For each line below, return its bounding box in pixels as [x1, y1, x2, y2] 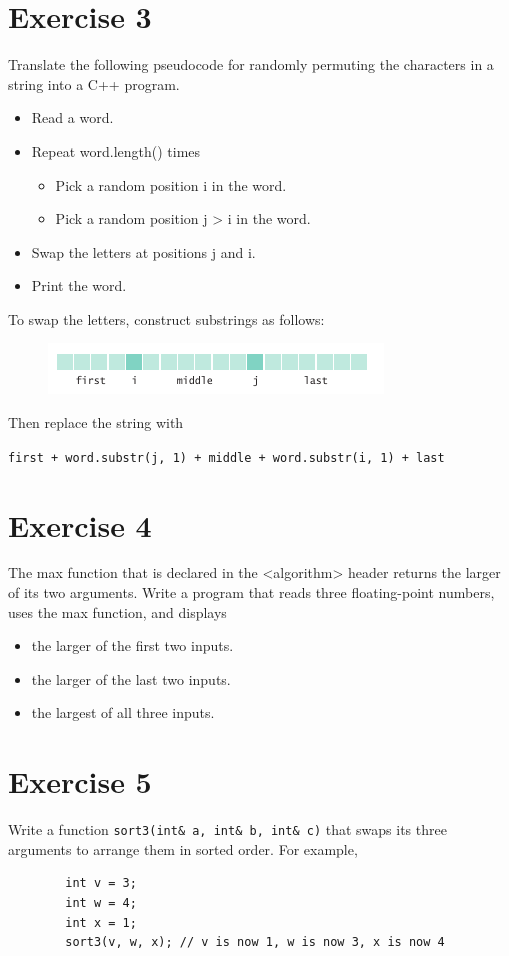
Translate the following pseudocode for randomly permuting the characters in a [8, 54, 494, 75]
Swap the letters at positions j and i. [31, 241, 256, 262]
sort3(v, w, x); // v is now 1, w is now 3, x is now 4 [65, 935, 445, 950]
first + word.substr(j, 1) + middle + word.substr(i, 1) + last [8, 450, 445, 465]
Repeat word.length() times [31, 140, 201, 161]
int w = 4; [65, 895, 137, 910]
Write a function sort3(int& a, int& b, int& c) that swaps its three [8, 819, 447, 840]
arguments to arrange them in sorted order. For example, [8, 838, 358, 859]
